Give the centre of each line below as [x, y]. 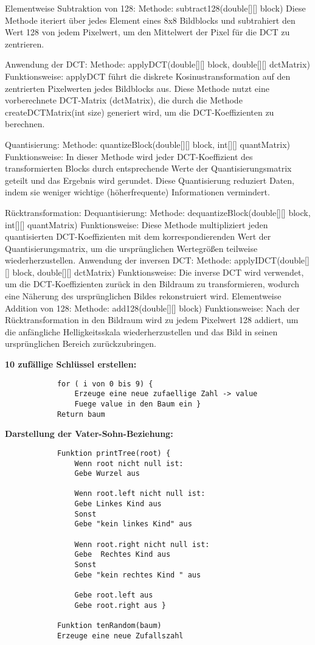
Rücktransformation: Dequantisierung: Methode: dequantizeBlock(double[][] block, [158, 212]
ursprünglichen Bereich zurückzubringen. [81, 343]
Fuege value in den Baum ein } [138, 404]
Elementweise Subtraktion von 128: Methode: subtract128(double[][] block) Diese [155, 8]
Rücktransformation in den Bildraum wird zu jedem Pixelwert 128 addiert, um [152, 320]
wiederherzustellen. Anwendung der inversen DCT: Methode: [118, 260]
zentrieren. [25, 44]
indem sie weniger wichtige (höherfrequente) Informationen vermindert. [137, 192]
